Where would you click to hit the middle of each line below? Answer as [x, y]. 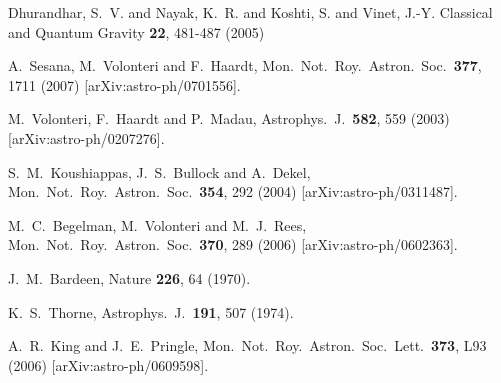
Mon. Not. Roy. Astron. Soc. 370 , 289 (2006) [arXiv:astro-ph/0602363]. [233, 244]
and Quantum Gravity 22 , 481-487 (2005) [136, 31]
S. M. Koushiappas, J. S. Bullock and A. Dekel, [159, 171]
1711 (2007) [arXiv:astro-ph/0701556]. [124, 84]
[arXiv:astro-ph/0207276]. [86, 137]
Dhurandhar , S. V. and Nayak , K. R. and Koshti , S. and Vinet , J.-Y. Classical [250, 12]
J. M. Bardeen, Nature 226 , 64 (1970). [129, 277]
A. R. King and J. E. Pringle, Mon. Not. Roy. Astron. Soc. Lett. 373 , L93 [247, 345]
